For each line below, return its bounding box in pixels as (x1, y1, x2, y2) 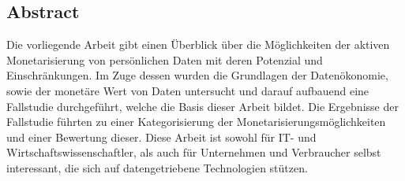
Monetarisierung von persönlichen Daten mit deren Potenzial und (6, 51, 323, 68)
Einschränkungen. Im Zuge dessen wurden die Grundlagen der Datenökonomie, (6, 67, 388, 83)
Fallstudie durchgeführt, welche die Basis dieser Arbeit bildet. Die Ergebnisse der (6, 98, 399, 114)
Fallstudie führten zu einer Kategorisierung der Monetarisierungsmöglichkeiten (6, 113, 386, 130)
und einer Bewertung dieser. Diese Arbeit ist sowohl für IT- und (6, 128, 317, 145)
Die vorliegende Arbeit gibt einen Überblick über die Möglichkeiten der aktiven (6, 36, 390, 53)
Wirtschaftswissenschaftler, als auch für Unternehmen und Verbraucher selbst (6, 144, 381, 161)
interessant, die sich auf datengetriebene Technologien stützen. (6, 159, 308, 175)
